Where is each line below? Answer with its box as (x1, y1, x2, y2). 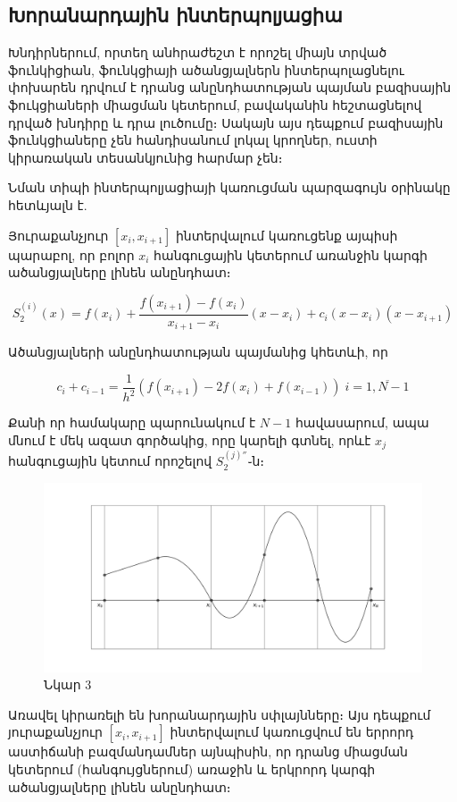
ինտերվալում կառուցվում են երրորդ (170, 722, 414, 741)
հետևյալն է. (8, 195, 87, 214)
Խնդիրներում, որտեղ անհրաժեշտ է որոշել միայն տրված (8, 43, 387, 62)
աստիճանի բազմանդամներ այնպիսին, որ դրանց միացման (8, 742, 408, 761)
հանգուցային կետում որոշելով (8, 452, 212, 470)
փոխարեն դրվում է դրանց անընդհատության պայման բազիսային (8, 78, 452, 97)
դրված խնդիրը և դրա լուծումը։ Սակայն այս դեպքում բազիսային (8, 113, 444, 131)
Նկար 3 (44, 675, 92, 694)
